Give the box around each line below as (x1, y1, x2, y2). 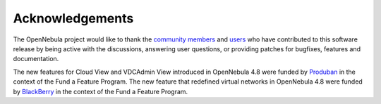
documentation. (13, 55, 59, 63)
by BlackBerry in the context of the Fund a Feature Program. (13, 87, 188, 96)
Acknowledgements (13, 11, 134, 26)
